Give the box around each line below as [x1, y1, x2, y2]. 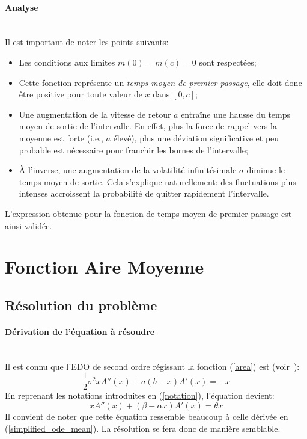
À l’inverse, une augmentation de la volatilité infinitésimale [19, 164, 237, 176]
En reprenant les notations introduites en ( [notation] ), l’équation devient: [5, 389, 275, 402]
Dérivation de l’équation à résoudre [5, 325, 155, 337]
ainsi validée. [5, 219, 52, 232]
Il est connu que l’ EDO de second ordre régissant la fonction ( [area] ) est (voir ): [5, 360, 300, 372]
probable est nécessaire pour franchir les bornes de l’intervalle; [19, 143, 248, 156]
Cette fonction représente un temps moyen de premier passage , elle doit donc [19, 76, 302, 88]
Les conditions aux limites [19, 55, 115, 68]
